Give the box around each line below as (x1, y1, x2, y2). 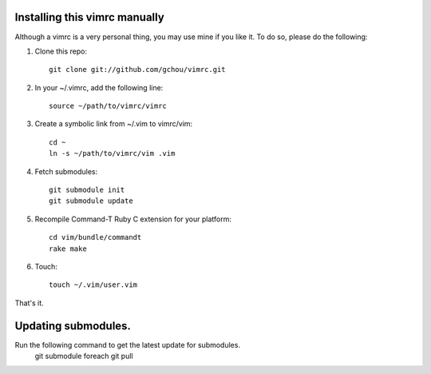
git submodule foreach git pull (34, 352, 133, 361)
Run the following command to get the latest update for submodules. (14, 340, 241, 349)
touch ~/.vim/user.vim (49, 280, 138, 289)
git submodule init (49, 185, 125, 195)
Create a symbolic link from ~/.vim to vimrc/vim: (34, 119, 193, 129)
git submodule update (49, 197, 133, 205)
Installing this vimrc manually (14, 10, 165, 24)
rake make (49, 244, 87, 253)
